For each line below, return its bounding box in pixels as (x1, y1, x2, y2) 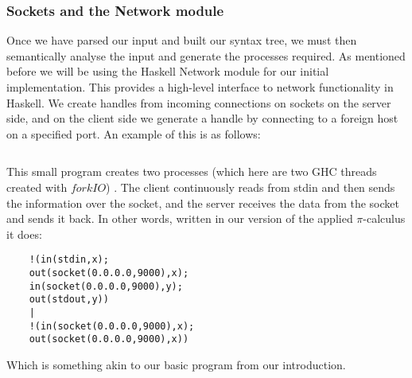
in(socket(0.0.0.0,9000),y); (29, 280, 183, 292)
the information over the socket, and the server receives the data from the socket (6, 194, 399, 211)
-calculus (363, 210, 406, 227)
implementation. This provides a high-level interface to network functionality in (6, 79, 394, 95)
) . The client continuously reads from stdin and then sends (106, 178, 395, 195)
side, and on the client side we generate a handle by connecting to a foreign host (6, 110, 398, 127)
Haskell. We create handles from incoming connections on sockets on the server (6, 94, 391, 111)
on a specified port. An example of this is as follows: (6, 125, 261, 142)
